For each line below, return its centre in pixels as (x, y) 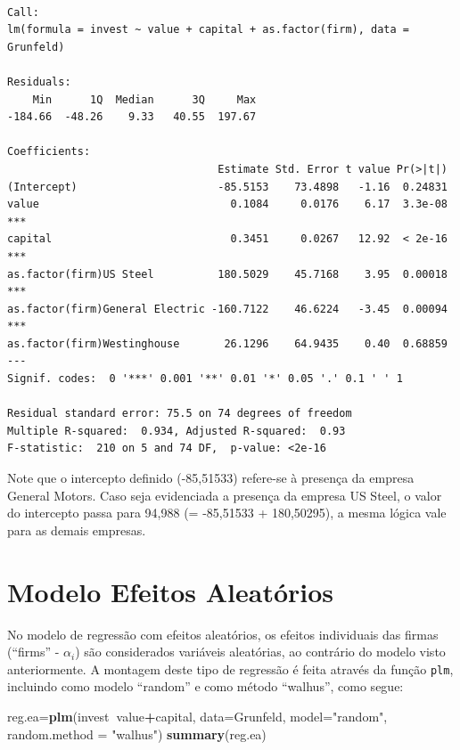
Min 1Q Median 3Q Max (144, 99)
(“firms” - (33, 652)
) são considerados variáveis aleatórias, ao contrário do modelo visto (260, 652)
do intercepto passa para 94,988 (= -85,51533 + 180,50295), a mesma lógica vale (227, 513)
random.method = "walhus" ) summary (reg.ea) (137, 734)
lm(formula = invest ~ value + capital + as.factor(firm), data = (209, 30)
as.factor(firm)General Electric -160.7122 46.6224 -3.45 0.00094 (227, 309)
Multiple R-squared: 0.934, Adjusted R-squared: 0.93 (177, 431)
